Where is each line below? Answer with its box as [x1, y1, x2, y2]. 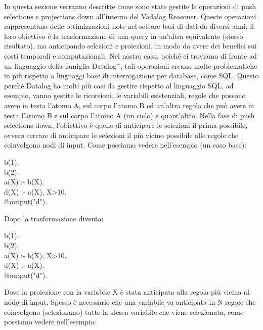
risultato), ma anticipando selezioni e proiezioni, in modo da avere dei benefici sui [4, 40, 257, 51]
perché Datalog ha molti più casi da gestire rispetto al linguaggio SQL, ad [4, 80, 234, 90]
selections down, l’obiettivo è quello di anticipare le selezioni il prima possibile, [4, 120, 248, 130]
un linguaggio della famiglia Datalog [4, 60, 116, 71]
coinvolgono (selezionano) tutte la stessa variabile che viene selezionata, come [4, 306, 244, 317]
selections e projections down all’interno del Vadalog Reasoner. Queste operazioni [4, 11, 256, 21]
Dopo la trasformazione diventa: [4, 213, 104, 223]
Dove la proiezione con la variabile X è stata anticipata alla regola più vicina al [4, 287, 249, 297]
